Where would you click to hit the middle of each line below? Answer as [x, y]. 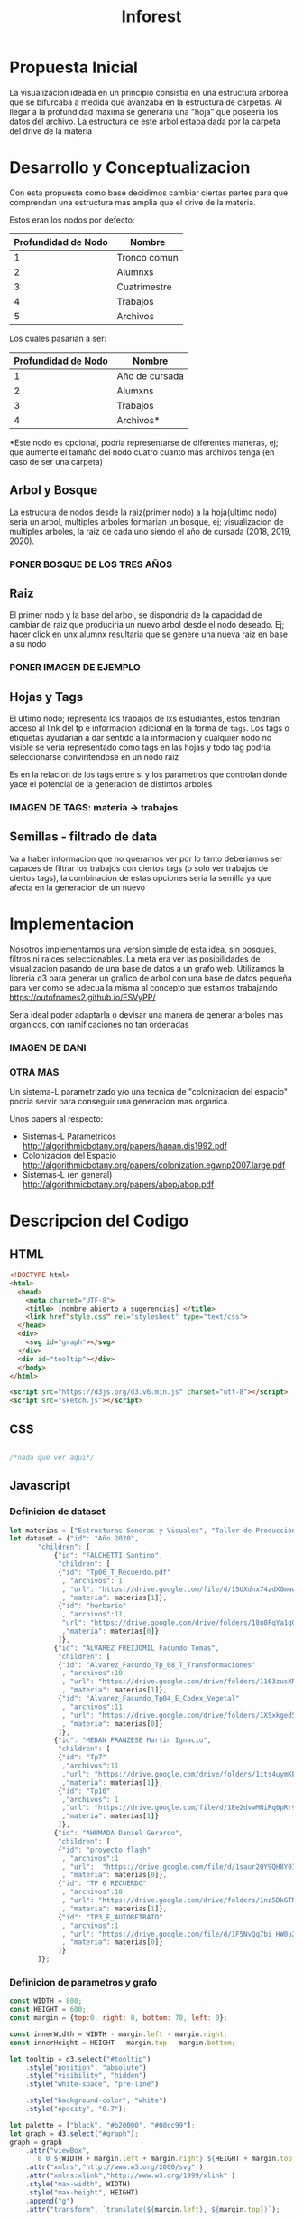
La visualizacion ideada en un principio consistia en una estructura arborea [149, 92]
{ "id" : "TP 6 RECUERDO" [102, 1883]
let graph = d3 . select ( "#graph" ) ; [74, 2133]
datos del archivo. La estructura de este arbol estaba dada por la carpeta [145, 121]
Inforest [151, 17]
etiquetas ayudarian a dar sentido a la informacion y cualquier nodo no [141, 738]
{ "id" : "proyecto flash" [104, 1850]
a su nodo [28, 644]
